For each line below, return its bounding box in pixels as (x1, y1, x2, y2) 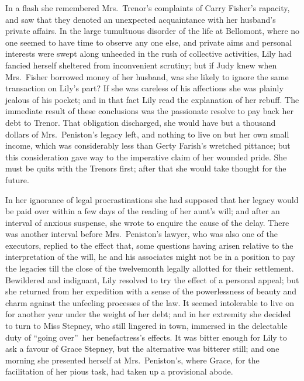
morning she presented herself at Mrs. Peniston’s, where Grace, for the (5, 353, 260, 366)
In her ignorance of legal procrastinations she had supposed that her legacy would (5, 193, 299, 205)
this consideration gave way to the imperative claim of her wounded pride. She (5, 150, 287, 163)
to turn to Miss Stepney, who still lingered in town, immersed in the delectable (5, 320, 288, 332)
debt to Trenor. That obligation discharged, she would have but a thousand (5, 116, 276, 128)
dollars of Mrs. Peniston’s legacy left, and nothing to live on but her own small (5, 128, 289, 140)
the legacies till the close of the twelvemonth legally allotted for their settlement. (5, 262, 294, 274)
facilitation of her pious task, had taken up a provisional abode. (5, 365, 233, 377)
